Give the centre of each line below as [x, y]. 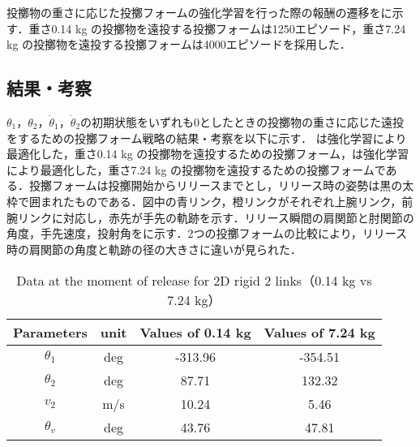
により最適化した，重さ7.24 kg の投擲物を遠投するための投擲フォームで [196, 169]
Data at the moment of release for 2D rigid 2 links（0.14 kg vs [194, 281]
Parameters [50, 333]
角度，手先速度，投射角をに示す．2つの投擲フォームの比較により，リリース [207, 233]
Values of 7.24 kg [319, 333]
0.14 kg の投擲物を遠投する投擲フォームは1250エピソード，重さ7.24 [229, 28]
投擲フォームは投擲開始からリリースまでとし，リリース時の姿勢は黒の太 [221, 185]
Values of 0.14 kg [195, 333]
